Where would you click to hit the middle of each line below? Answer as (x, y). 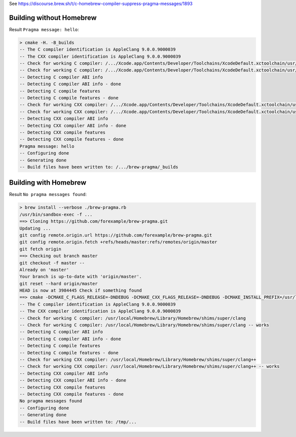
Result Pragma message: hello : (44, 29)
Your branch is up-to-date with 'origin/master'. (81, 277)
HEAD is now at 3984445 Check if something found (81, 291)
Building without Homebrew (53, 18)
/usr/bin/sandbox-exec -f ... (56, 214)
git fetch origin (40, 249)
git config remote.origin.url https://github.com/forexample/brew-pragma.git (116, 235)
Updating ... (35, 228)
